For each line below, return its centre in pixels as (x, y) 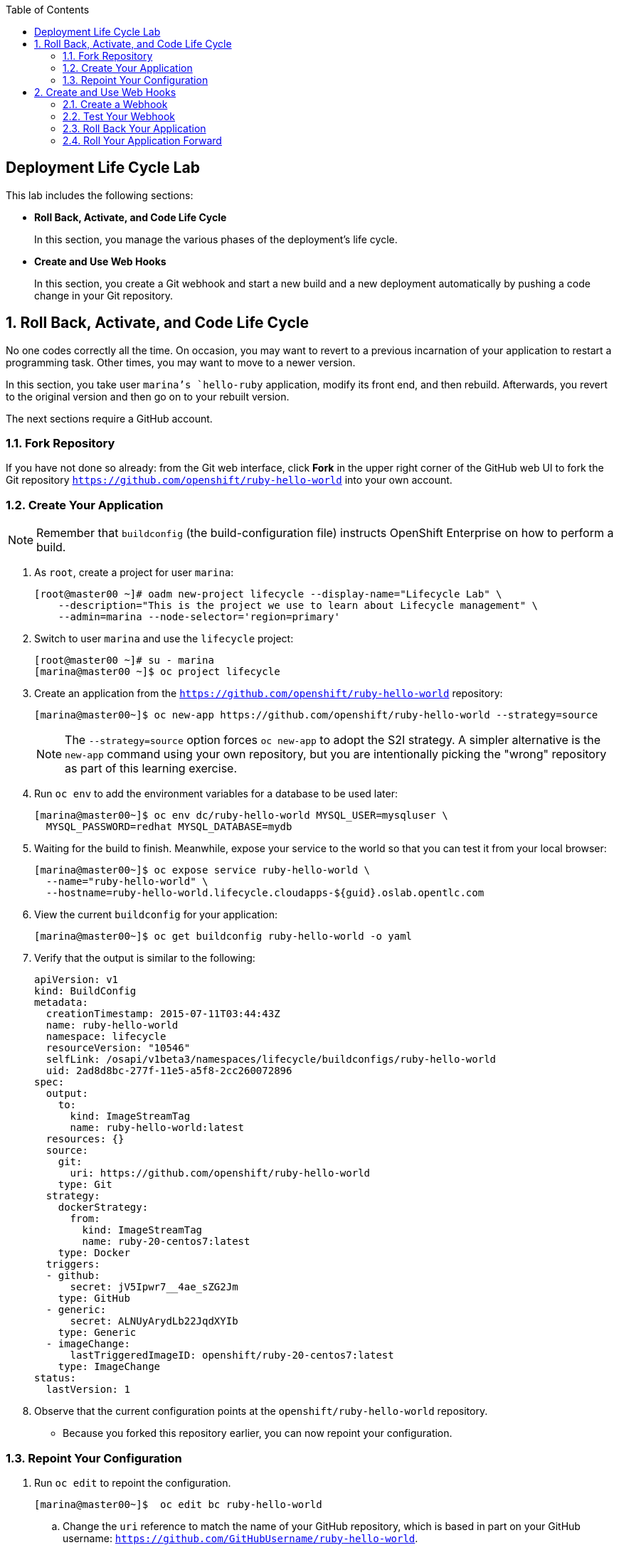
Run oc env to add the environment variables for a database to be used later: (216, 794)
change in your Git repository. (104, 295)
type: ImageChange (109, 1367)
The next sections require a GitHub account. (109, 418)
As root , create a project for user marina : (134, 573)
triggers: (73, 1264)
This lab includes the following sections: (100, 195)
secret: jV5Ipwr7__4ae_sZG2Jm (154, 1287)
